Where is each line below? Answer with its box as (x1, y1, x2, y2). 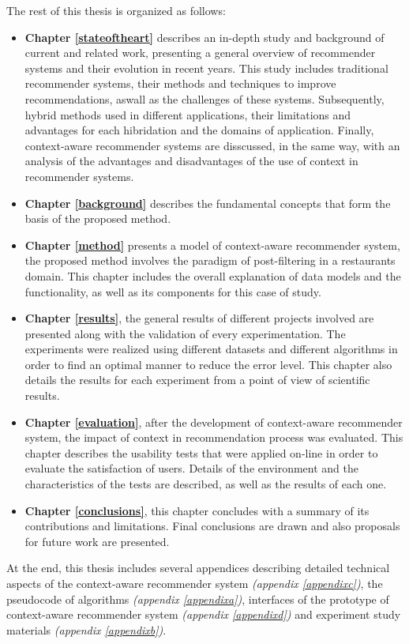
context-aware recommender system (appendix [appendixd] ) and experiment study (6, 606, 401, 623)
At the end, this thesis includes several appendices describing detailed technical (6, 559, 390, 576)
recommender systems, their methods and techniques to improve (24, 75, 336, 92)
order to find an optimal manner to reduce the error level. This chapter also (24, 356, 392, 372)
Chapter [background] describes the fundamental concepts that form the (24, 194, 391, 211)
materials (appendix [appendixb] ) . (6, 621, 167, 638)
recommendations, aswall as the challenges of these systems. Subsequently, (24, 90, 385, 107)
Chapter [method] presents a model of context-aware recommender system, (24, 236, 400, 253)
